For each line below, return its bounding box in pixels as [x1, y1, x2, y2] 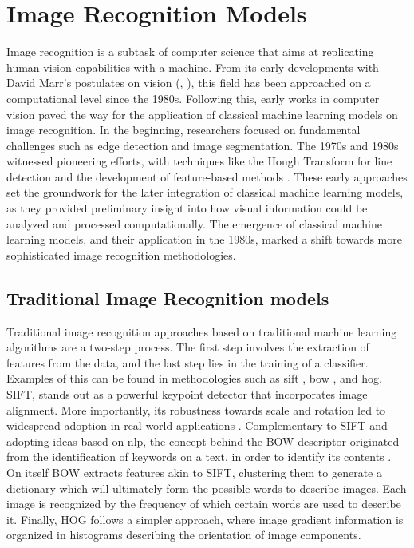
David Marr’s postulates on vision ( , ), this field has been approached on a [6, 74, 371, 91]
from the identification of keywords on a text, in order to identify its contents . [6, 448, 392, 465]
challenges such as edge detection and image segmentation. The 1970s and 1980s [6, 137, 399, 153]
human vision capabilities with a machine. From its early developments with [6, 58, 379, 75]
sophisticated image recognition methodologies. [6, 246, 236, 263]
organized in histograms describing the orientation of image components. [6, 526, 361, 543]
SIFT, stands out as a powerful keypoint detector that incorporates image [6, 386, 368, 403]
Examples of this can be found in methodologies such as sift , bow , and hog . [6, 370, 382, 387]
